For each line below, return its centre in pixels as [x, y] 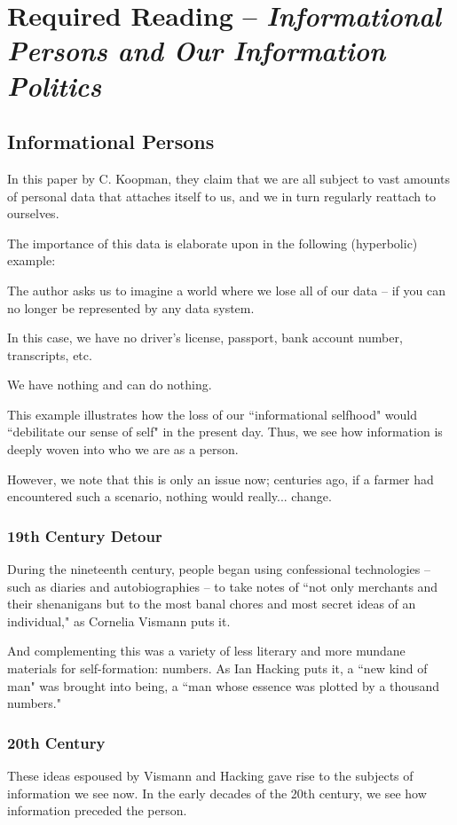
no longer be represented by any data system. [131, 307]
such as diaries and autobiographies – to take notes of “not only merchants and [223, 586]
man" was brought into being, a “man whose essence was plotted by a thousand [224, 685]
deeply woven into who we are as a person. [123, 449]
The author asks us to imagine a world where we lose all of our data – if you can [226, 290]
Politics [55, 85]
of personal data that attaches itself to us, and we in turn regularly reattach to [222, 196]
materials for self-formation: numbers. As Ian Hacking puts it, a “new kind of [217, 668]
